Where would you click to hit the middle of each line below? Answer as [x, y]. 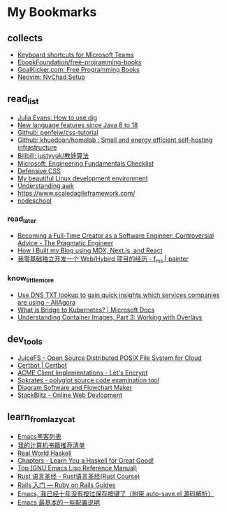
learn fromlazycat [41, 418]
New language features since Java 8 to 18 [78, 125]
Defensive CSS [39, 171]
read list [23, 100]
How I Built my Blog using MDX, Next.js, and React [90, 250]
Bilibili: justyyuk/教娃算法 [53, 156]
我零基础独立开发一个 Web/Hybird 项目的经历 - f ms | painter [103, 259]
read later [22, 219]
